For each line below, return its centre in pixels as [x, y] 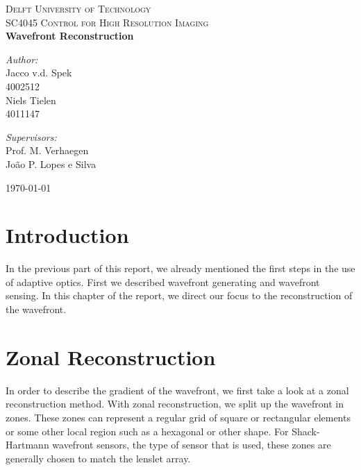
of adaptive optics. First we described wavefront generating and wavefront [163, 282]
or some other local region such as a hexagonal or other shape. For [147, 431]
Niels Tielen [31, 100]
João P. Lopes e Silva [51, 163]
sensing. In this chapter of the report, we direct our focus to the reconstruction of [179, 295]
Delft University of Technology [78, 8]
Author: [22, 59]
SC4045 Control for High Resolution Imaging [107, 22]
